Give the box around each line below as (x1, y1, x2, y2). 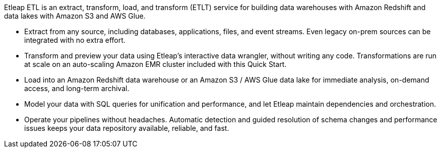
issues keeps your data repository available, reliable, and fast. (24, 124, 229, 132)
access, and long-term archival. (24, 84, 130, 93)
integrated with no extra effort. (24, 36, 125, 44)
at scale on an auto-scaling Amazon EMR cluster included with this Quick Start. (24, 60, 287, 68)
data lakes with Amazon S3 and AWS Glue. (4, 12, 146, 20)
